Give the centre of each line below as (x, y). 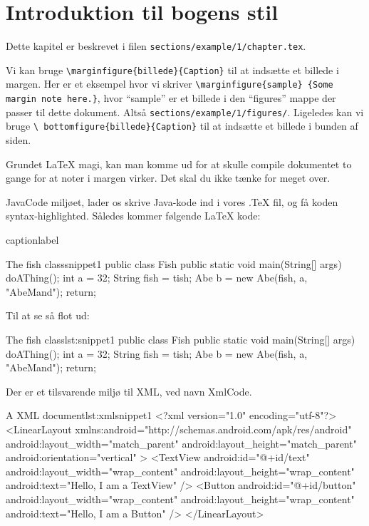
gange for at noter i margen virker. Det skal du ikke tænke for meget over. (168, 178)
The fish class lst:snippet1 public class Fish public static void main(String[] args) (181, 339)
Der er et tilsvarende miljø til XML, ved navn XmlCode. (129, 391)
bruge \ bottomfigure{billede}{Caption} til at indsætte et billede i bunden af (182, 126)
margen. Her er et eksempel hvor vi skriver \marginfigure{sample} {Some (170, 84)
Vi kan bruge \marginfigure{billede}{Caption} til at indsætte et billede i (172, 69)
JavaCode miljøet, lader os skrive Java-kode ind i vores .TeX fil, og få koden (172, 201)
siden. (19, 140)
